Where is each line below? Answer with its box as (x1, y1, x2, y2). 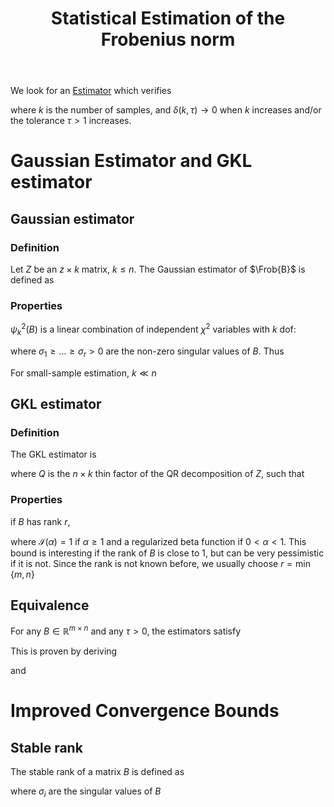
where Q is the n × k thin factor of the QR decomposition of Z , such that (10, 468, 305, 480)
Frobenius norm (100, 28, 236, 51)
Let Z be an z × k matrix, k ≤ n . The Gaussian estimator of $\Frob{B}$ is (10, 263, 306, 276)
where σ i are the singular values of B (10, 785, 162, 799)
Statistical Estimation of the (50, 7, 286, 30)
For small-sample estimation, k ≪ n (10, 367, 157, 379)
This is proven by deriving (10, 645, 118, 657)
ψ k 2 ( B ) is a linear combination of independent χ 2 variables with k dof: (10, 322, 297, 337)
